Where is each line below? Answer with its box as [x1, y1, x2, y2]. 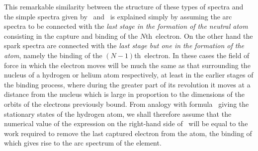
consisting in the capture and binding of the [4, 30, 138, 41]
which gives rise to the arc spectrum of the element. [4, 138, 162, 148]
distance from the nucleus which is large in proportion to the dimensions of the [4, 89, 245, 99]
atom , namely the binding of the [4, 50, 102, 60]
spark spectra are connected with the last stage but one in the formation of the [4, 40, 244, 51]
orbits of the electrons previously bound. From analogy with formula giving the [4, 98, 249, 109]
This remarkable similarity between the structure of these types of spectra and [4, 1, 244, 11]
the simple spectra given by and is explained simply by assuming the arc [4, 11, 232, 21]
